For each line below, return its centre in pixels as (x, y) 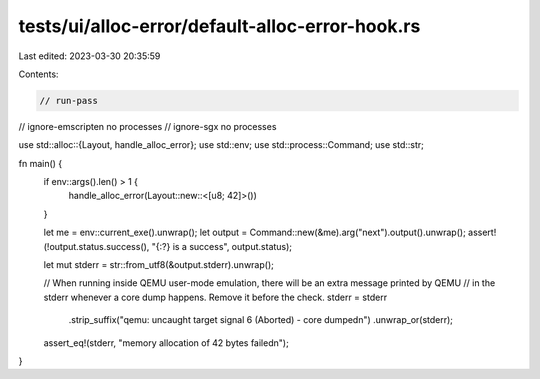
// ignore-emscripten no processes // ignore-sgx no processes (147, 126)
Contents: (38, 74)
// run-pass (69, 100)
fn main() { (40, 163)
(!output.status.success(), (96, 246)
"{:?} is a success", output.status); (222, 246)
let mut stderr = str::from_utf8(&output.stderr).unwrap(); (158, 265)
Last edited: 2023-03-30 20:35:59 (89, 56)
